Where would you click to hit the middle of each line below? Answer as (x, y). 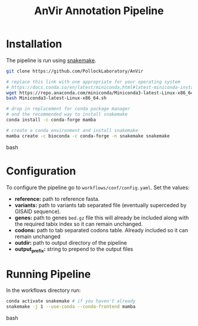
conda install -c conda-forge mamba (51, 120)
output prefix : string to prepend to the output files (74, 250)
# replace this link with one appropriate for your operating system (93, 82)
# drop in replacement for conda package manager (68, 109)
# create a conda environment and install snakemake (72, 130)
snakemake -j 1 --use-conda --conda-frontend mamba (71, 307)
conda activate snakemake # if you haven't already (71, 301)
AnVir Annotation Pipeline (99, 11)
